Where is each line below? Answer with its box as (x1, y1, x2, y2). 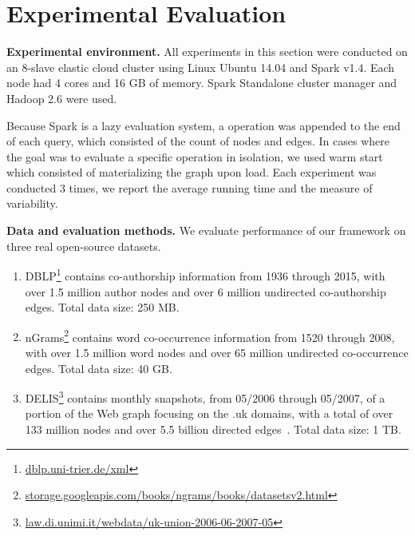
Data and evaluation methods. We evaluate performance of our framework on (6, 222, 406, 239)
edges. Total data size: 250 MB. (25, 299, 180, 316)
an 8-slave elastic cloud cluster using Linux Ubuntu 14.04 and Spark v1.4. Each (6, 58, 395, 75)
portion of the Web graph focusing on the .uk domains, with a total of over (25, 405, 393, 422)
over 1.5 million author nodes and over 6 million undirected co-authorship (25, 283, 386, 300)
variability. (6, 195, 58, 212)
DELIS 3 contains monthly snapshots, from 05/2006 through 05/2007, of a (25, 387, 385, 406)
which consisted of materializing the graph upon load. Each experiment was (6, 164, 377, 181)
